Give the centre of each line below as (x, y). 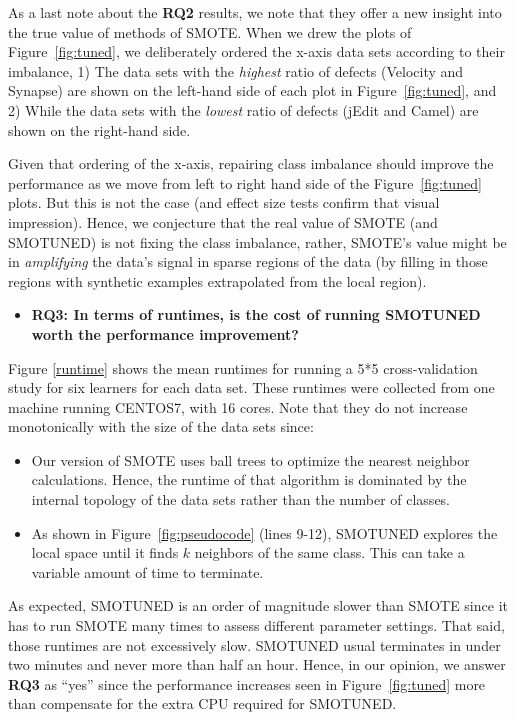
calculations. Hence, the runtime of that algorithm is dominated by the (249, 479)
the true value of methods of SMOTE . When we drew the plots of (210, 31)
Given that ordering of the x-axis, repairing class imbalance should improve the (251, 163)
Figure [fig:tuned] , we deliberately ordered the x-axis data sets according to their (256, 51)
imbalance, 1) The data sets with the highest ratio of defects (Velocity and (236, 70)
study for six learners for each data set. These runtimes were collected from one (251, 387)
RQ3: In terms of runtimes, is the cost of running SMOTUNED (256, 314)
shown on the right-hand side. (99, 129)
